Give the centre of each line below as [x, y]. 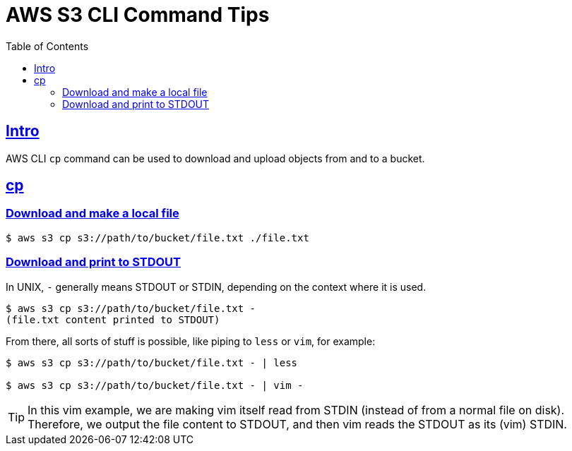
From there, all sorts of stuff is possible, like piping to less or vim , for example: [191, 341]
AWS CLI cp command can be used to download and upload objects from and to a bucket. [215, 158]
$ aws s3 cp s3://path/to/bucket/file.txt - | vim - [155, 385]
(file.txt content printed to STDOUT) [113, 319]
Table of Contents [47, 46]
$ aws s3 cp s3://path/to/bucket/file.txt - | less [152, 362]
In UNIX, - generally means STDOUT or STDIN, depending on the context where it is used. [216, 287]
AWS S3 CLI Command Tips [138, 15]
